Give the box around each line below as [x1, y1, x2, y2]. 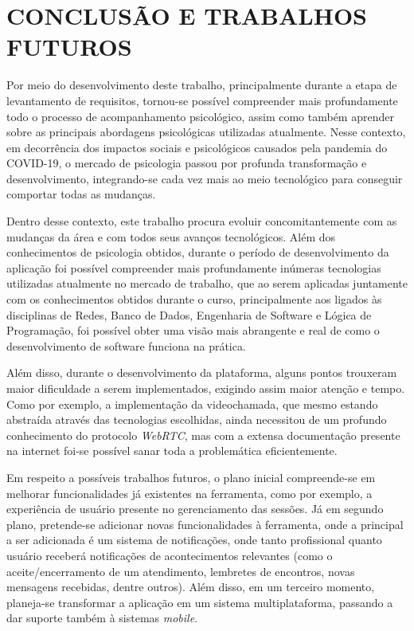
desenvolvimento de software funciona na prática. [6, 337, 246, 354]
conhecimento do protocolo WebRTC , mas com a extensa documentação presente [6, 426, 400, 443]
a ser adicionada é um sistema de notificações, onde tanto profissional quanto [6, 531, 382, 548]
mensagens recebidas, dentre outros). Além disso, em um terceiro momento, [6, 578, 375, 595]
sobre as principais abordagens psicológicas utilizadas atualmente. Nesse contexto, [6, 123, 406, 140]
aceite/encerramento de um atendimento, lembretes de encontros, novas [6, 562, 355, 579]
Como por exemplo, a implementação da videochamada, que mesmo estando [6, 395, 378, 412]
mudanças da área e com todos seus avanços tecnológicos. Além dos [6, 228, 336, 245]
